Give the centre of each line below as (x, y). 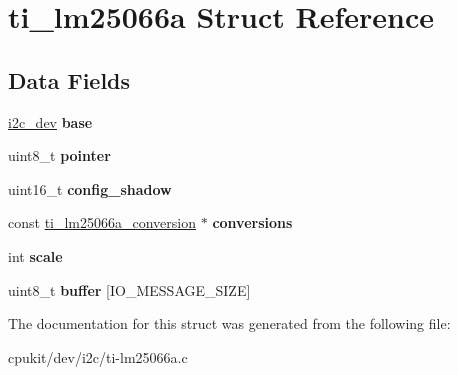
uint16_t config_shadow (90, 188)
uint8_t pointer (59, 155)
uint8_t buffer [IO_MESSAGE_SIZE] (129, 289)
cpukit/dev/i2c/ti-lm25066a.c (98, 356)
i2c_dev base (50, 121)
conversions (252, 222)
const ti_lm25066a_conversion (102, 222)
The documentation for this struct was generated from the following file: (229, 323)
